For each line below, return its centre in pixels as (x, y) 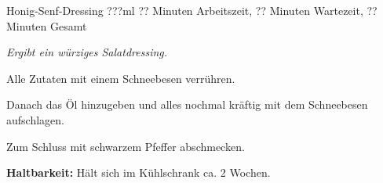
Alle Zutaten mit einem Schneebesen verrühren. (121, 78)
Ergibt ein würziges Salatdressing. (87, 52)
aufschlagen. (35, 119)
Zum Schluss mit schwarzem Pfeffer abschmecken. (126, 146)
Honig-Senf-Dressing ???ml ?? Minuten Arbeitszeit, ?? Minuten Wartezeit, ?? (192, 10)
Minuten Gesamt (47, 25)
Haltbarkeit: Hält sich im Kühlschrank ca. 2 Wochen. (139, 172)
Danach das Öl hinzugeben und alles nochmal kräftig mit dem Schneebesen (187, 104)
